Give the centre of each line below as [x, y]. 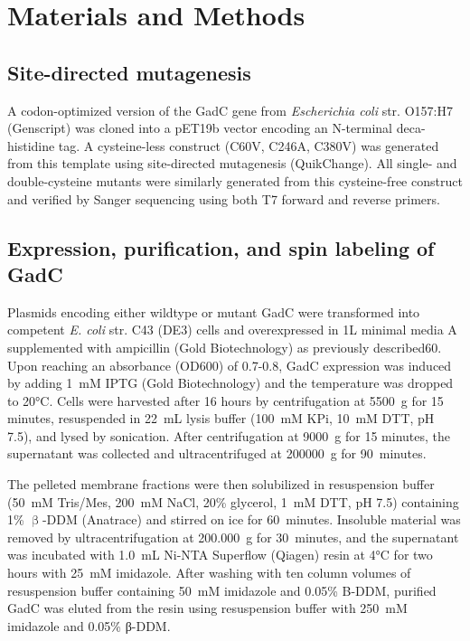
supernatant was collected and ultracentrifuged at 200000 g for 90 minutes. [217, 453]
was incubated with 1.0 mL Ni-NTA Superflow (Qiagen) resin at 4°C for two [220, 555]
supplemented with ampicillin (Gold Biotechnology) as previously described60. [225, 347]
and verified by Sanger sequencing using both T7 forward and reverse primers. [224, 198]
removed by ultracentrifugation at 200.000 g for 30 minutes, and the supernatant [233, 537]
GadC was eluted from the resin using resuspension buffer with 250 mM [207, 608]
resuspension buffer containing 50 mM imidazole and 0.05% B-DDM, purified [222, 590]
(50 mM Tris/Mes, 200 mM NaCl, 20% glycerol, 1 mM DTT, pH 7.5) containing [233, 501]
